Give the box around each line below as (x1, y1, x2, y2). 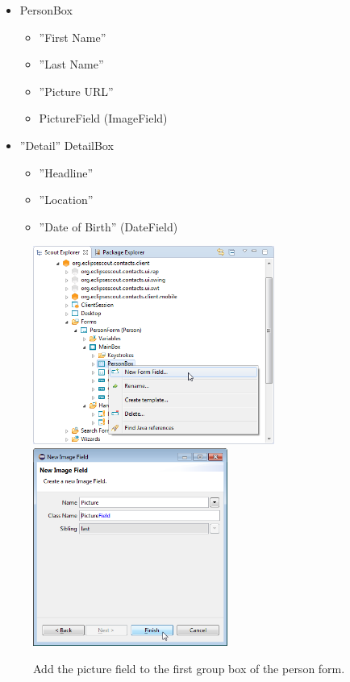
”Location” (39, 191, 94, 208)
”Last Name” (39, 56, 104, 73)
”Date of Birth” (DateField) (39, 218, 178, 235)
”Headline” (39, 164, 94, 181)
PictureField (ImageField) (39, 110, 168, 127)
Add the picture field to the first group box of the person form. (33, 659, 345, 676)
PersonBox (19, 2, 73, 18)
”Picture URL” (39, 82, 114, 99)
